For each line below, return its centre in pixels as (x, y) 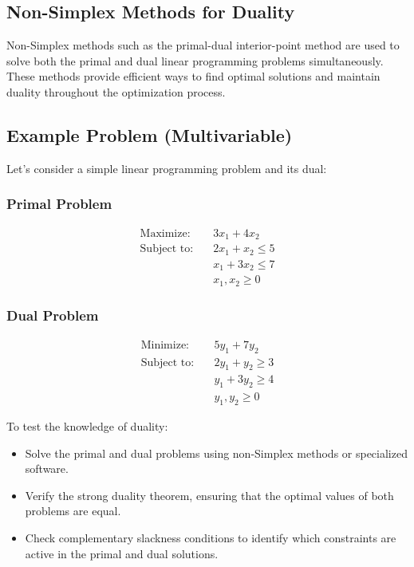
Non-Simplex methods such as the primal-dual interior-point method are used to (203, 45)
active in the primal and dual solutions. (122, 553)
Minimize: (165, 345)
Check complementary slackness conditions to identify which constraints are (211, 538)
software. (47, 469)
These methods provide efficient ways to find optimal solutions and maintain (193, 76)
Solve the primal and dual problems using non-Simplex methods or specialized (216, 453)
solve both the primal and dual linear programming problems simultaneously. (195, 60)
